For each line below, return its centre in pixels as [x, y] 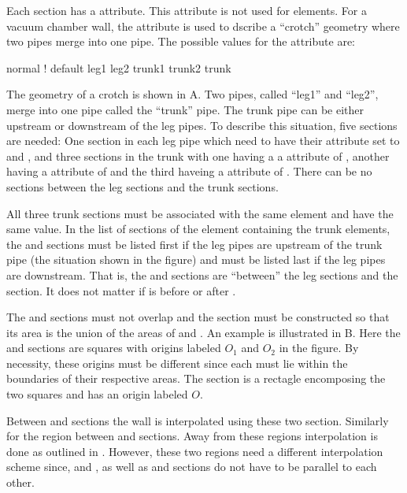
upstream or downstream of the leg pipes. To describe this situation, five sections [202, 125]
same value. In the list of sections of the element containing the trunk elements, [198, 229]
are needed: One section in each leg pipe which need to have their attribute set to [203, 141]
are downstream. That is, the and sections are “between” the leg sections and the [202, 274]
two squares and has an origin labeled [97, 394]
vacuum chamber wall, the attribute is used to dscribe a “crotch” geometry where [203, 26]
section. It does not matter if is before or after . [121, 290]
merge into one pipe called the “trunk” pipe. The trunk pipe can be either [185, 109]
